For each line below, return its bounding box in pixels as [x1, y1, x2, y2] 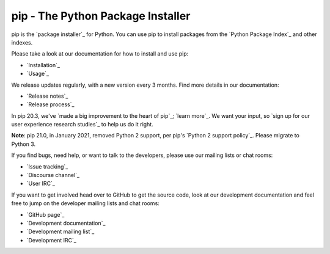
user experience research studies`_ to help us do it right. [11, 121, 154, 128]
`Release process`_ [26, 101, 75, 108]
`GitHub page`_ [26, 211, 65, 218]
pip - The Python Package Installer [11, 9, 191, 23]
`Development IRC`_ [26, 236, 76, 244]
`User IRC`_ [26, 180, 55, 187]
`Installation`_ [26, 61, 61, 68]
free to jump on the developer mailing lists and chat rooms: [11, 200, 160, 207]
